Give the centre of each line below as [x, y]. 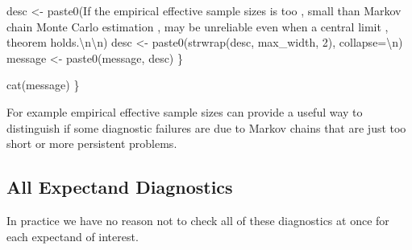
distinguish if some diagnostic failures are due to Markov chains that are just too [206, 127]
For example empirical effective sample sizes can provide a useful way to [185, 111]
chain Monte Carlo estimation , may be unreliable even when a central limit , [198, 26]
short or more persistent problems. [92, 143]
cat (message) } [43, 85]
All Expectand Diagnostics [120, 187]
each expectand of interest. [73, 236]
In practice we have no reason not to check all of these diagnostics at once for [198, 220]
